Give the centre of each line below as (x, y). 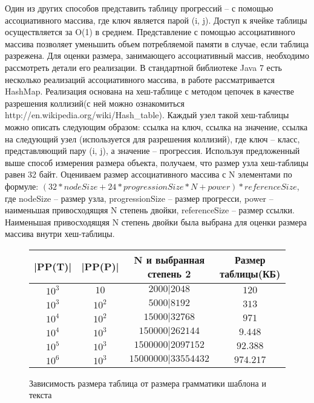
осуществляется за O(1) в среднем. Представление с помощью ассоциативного (150, 32)
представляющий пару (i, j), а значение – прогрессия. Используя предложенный (152, 151)
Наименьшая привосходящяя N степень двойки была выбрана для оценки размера (156, 221)
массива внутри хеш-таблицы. (60, 234)
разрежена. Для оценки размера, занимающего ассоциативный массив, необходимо (157, 55)
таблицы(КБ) (250, 273)
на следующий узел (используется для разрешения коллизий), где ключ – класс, (152, 138)
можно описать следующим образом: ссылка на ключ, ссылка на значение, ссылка (156, 126)
